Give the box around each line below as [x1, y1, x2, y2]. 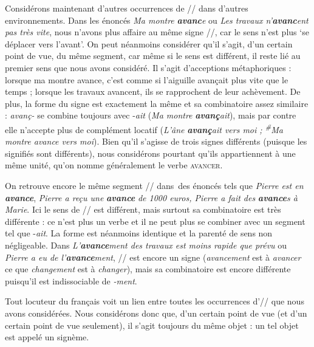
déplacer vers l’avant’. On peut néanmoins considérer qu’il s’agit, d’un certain [5, 37, 293, 50]
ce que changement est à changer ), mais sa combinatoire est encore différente [5, 263, 291, 275]
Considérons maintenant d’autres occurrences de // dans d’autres [5, 2, 248, 14]
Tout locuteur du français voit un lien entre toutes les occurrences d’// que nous [5, 295, 304, 307]
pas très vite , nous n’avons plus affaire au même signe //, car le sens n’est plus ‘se [5, 26, 309, 38]
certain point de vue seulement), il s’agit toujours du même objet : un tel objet [5, 318, 299, 331]
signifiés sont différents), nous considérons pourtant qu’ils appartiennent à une [5, 146, 296, 159]
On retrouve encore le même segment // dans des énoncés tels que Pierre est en [5, 179, 304, 191]
